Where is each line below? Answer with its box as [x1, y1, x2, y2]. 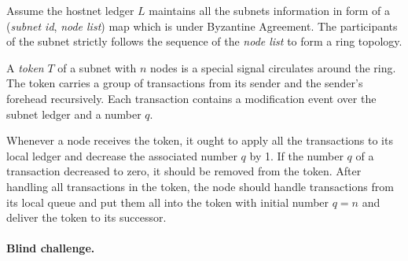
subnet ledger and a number [6, 105, 142, 122]
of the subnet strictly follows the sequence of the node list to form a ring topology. [6, 33, 402, 50]
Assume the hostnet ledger [6, 2, 134, 18]
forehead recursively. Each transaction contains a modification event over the [6, 90, 377, 106]
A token [6, 59, 44, 75]
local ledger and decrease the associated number [6, 147, 237, 164]
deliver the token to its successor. [6, 209, 167, 226]
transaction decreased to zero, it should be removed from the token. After [6, 163, 362, 179]
